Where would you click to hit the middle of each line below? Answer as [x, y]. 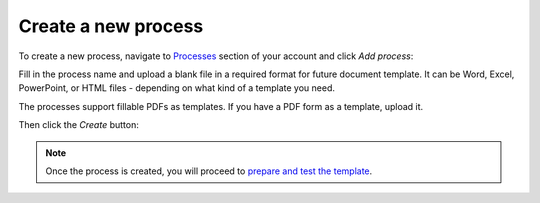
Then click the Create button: [78, 125]
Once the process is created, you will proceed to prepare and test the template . [209, 171]
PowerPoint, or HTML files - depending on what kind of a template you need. [176, 88]
